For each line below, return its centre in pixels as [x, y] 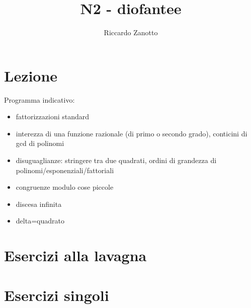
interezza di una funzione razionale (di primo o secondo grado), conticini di [132, 133]
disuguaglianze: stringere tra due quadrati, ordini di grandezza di [116, 160]
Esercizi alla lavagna [75, 255]
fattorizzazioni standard [53, 117]
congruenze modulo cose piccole [65, 187]
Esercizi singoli [57, 295]
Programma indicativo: [39, 99]
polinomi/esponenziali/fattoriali [65, 170]
